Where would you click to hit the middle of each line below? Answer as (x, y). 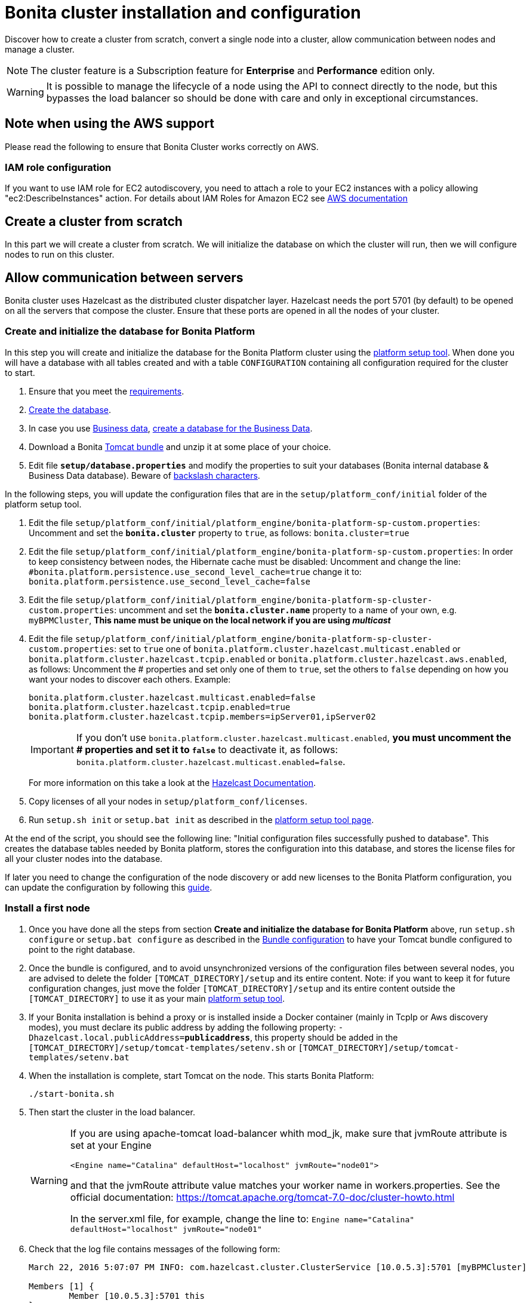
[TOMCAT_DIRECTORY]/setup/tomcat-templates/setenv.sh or (162, 1047)
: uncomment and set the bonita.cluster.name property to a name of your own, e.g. (286, 610)
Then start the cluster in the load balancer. (112, 1112)
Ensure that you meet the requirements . (107, 391)
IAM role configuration (58, 167)
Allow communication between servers (124, 277)
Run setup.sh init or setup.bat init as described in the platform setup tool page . (201, 819)
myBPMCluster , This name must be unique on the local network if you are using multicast (210, 620)
